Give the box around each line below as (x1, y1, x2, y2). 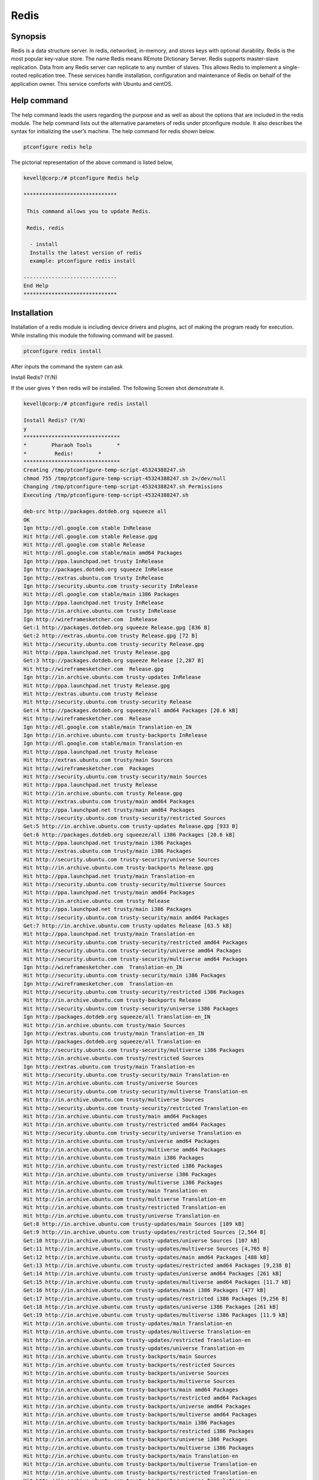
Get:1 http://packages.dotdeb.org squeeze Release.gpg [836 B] (23, 624, 211, 630)
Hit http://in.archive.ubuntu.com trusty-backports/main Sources (23, 1353, 217, 1360)
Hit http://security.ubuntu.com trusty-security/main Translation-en (23, 1072, 229, 1078)
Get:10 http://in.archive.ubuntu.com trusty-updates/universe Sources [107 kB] (23, 1237, 261, 1244)
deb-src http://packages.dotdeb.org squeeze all (23, 508, 167, 515)
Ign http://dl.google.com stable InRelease (23, 525, 152, 532)
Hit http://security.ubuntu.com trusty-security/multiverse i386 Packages (23, 1047, 245, 1053)
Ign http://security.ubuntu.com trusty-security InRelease (23, 583, 198, 589)
